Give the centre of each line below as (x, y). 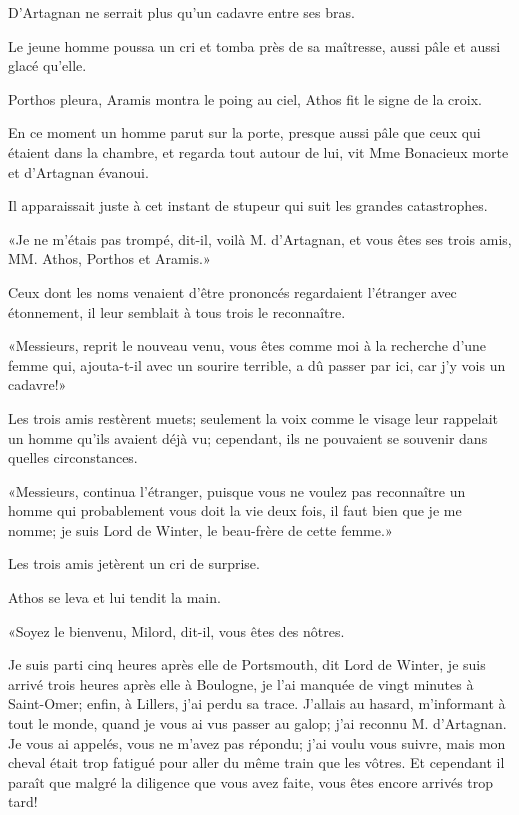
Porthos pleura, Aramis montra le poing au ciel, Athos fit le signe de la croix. (245, 98)
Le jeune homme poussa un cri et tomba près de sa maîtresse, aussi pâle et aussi (254, 45)
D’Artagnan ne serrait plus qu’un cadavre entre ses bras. (181, 12)
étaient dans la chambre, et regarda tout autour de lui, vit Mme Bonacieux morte (258, 151)
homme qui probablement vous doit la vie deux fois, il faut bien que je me (235, 510)
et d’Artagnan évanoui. (78, 171)
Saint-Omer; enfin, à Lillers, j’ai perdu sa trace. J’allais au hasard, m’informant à (257, 703)
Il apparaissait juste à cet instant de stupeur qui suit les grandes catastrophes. (248, 205)
